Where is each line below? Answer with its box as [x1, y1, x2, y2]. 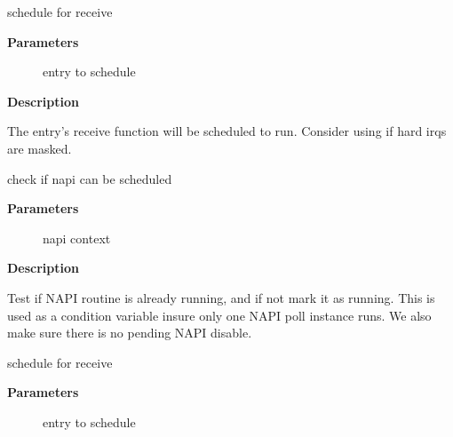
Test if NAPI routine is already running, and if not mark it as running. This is [7, 288, 435, 306]
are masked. [7, 139, 72, 157]
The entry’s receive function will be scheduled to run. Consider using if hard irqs [7, 122, 447, 140]
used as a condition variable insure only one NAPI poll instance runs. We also [7, 306, 432, 324]
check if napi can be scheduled [7, 169, 172, 187]
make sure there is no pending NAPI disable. [7, 323, 252, 342]
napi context [43, 228, 111, 247]
